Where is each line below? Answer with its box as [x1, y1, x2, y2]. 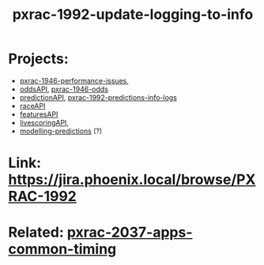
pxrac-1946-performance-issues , [19, 76, 129, 85]
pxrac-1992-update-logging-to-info [12, 6, 254, 24]
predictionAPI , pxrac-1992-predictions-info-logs [19, 92, 178, 102]
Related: [8, 223, 65, 241]
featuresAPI [19, 109, 58, 119]
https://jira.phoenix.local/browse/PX [8, 171, 256, 188]
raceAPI [19, 101, 46, 110]
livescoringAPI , [19, 118, 70, 127]
